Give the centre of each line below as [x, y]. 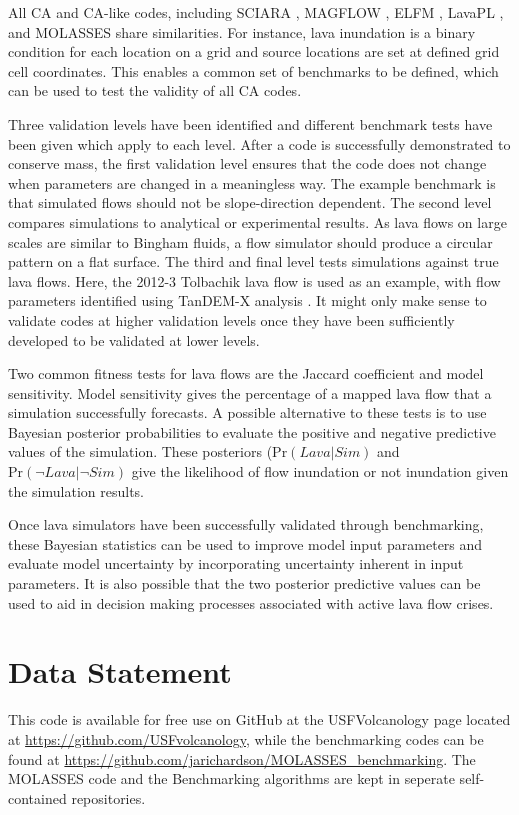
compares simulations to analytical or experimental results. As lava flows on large [257, 221]
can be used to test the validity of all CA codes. [155, 90]
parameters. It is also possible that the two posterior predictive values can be [244, 583]
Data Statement [120, 671]
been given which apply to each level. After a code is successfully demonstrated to [259, 143]
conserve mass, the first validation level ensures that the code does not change [247, 163]
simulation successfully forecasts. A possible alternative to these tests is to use [247, 412]
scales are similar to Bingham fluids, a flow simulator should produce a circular [250, 241]
